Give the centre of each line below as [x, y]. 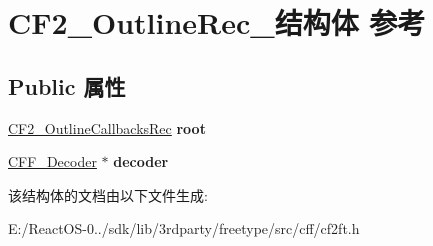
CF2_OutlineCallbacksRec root [107, 127]
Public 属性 [67, 85]
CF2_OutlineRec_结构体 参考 [217, 22]
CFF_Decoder [52, 161]
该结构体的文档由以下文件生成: [108, 194]
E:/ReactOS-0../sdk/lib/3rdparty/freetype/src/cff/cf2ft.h [184, 228]
